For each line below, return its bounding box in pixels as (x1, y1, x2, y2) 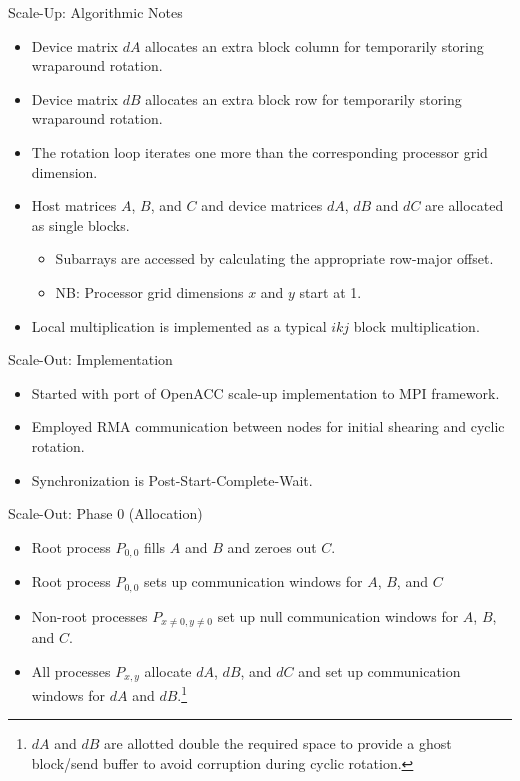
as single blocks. (31, 214, 130, 235)
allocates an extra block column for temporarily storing (145, 35, 484, 56)
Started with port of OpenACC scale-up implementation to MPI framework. (31, 382, 500, 403)
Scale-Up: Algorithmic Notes (8, 2, 183, 22)
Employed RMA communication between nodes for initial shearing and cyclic (31, 416, 505, 437)
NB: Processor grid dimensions (55, 281, 244, 302)
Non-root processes (31, 605, 148, 626)
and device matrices (201, 195, 323, 216)
